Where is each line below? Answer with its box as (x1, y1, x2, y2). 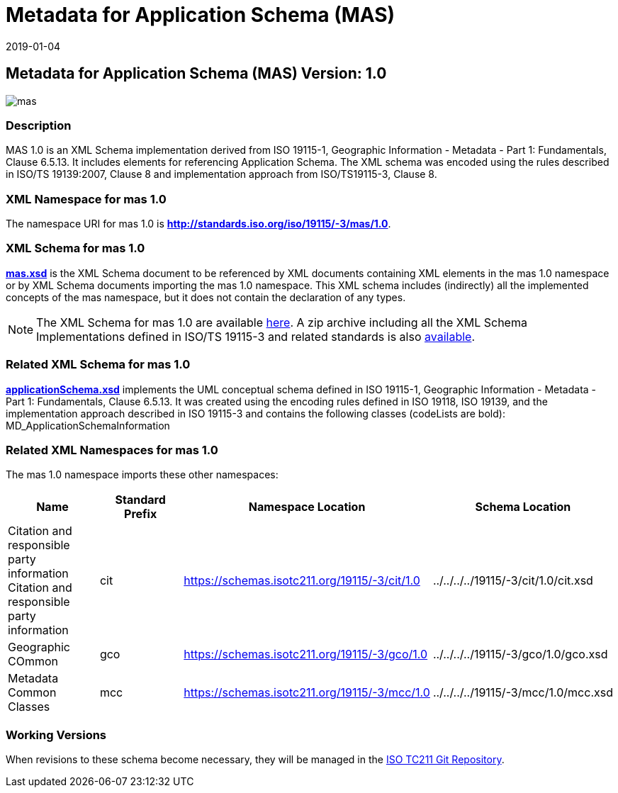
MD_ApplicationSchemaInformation (6, 419, 170, 432)
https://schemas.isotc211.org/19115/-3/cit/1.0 (184, 573, 420, 588)
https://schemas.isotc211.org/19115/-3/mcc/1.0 (184, 685, 430, 700)
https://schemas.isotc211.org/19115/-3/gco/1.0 (184, 647, 428, 662)
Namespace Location (248, 500, 366, 514)
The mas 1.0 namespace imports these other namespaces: (6, 468, 279, 481)
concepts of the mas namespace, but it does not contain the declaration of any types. (6, 291, 406, 303)
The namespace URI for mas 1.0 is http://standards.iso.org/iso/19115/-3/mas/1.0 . (6, 218, 391, 230)
